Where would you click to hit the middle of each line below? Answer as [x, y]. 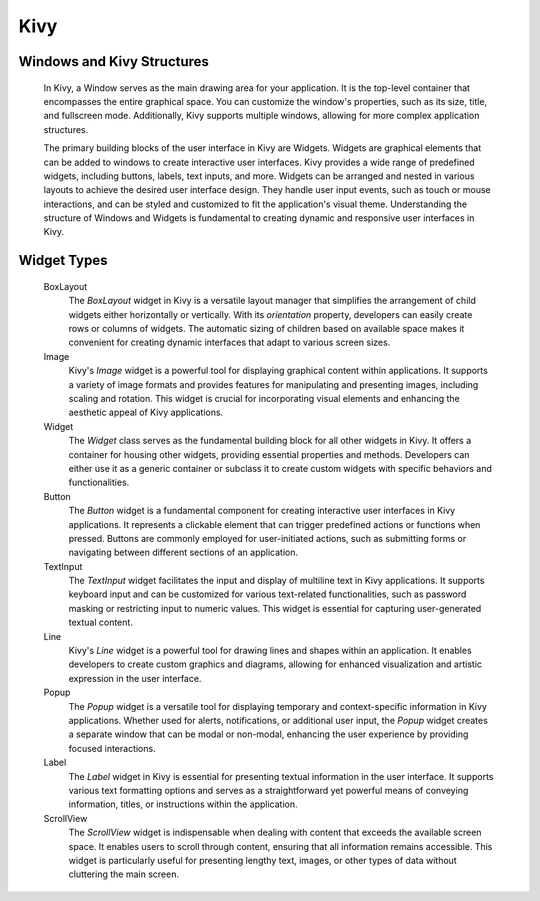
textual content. [101, 622]
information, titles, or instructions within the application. [183, 804]
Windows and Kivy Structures [114, 61]
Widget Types [63, 260]
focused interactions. [112, 748]
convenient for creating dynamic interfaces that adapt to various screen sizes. [229, 342]
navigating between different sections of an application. [183, 552]
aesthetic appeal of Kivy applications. [146, 412]
